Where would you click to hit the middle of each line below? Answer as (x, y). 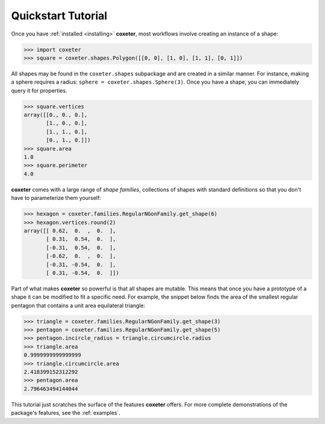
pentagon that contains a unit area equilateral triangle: (78, 305)
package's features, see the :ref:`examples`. (66, 413)
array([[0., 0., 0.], (56, 115)
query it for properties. (39, 90)
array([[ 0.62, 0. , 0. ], (70, 231)
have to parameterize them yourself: (56, 198)
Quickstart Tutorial (59, 16)
